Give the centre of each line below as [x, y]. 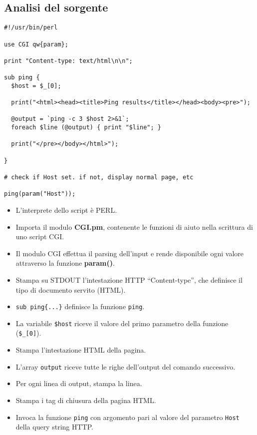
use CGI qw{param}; [36, 44]
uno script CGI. [40, 236]
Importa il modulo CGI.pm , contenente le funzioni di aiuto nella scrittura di [134, 226]
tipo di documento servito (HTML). [71, 289]
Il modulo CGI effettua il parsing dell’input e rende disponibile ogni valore [129, 253]
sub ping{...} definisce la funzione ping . [80, 306]
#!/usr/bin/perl [31, 28]
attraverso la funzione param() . [65, 263]
